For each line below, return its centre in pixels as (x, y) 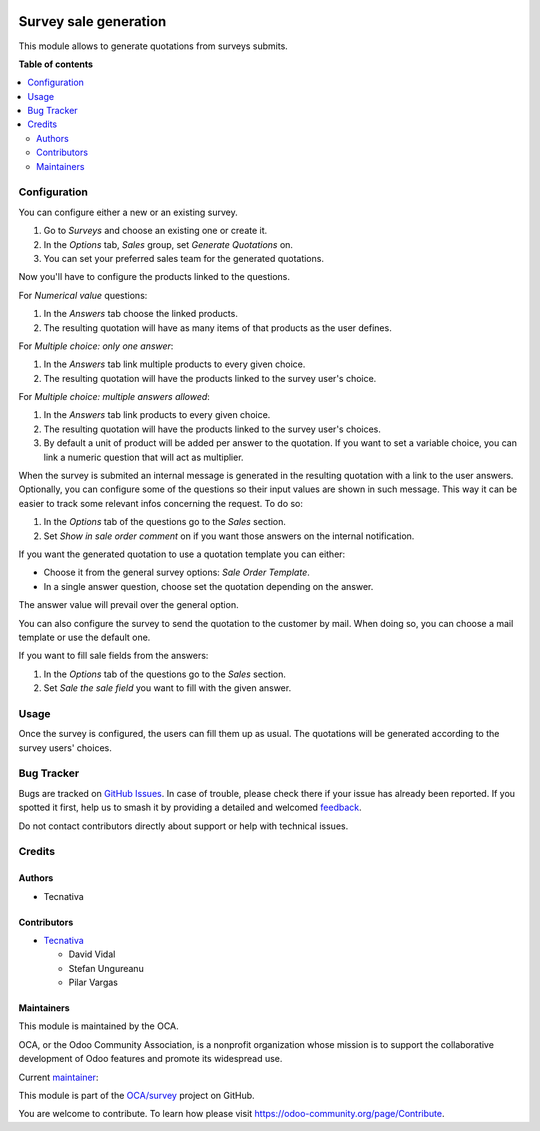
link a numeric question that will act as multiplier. (143, 457)
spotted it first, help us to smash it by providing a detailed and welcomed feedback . (190, 807)
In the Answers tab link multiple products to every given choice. (174, 364)
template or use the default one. (84, 637)
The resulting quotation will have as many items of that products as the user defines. (217, 327)
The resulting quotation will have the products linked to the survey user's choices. (212, 429)
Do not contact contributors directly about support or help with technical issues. (183, 826)
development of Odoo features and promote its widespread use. (150, 1059)
